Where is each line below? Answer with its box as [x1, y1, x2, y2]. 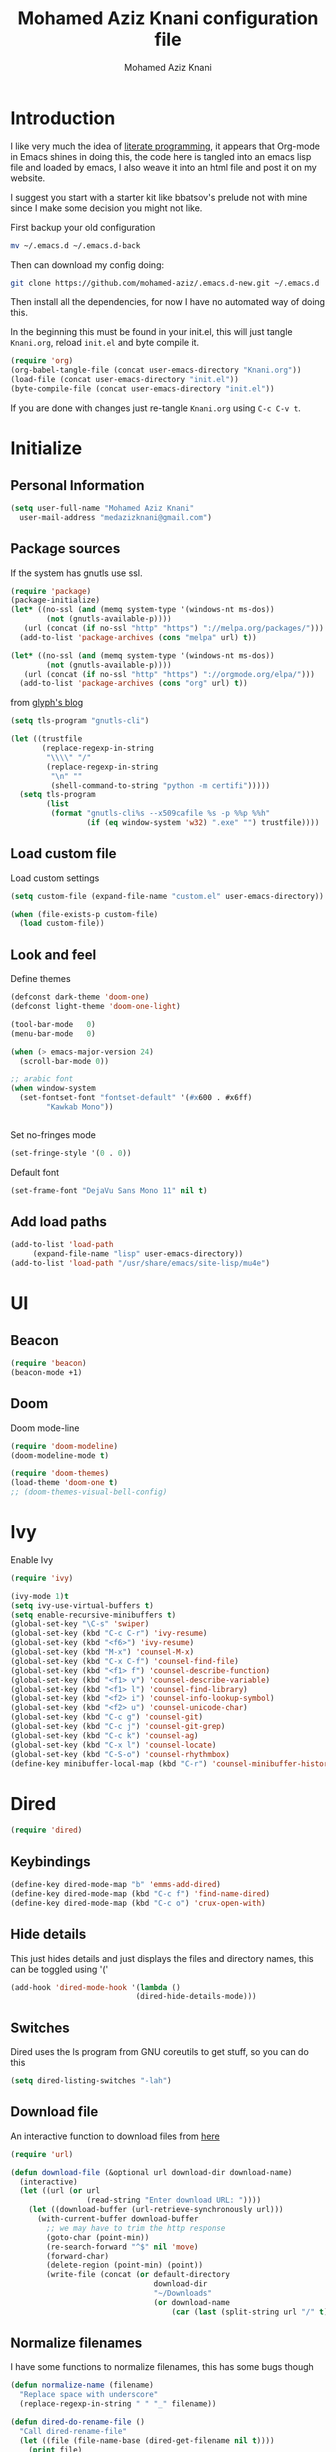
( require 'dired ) [10, 1825, 83, 1836]
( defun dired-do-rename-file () [10, 2417, 145, 2427]
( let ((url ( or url [19, 2186, 101, 2196]
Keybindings [10, 1853, 92, 1870]
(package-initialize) [10, 595, 101, 606]
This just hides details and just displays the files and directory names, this [10, 1952, 314, 1964]
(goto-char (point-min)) [46, 2232, 150, 2242]
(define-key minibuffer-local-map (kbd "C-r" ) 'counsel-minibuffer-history [10, 1758, 333, 1769]
